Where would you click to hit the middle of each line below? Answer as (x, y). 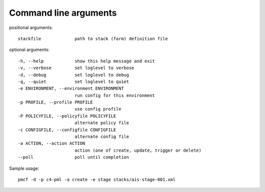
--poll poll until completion (74, 157)
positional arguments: (31, 27)
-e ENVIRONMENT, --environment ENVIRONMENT (71, 89)
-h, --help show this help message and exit (86, 61)
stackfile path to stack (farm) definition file (93, 39)
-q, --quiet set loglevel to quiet (74, 82)
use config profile (98, 109)
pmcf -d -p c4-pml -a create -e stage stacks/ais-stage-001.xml (97, 179)
